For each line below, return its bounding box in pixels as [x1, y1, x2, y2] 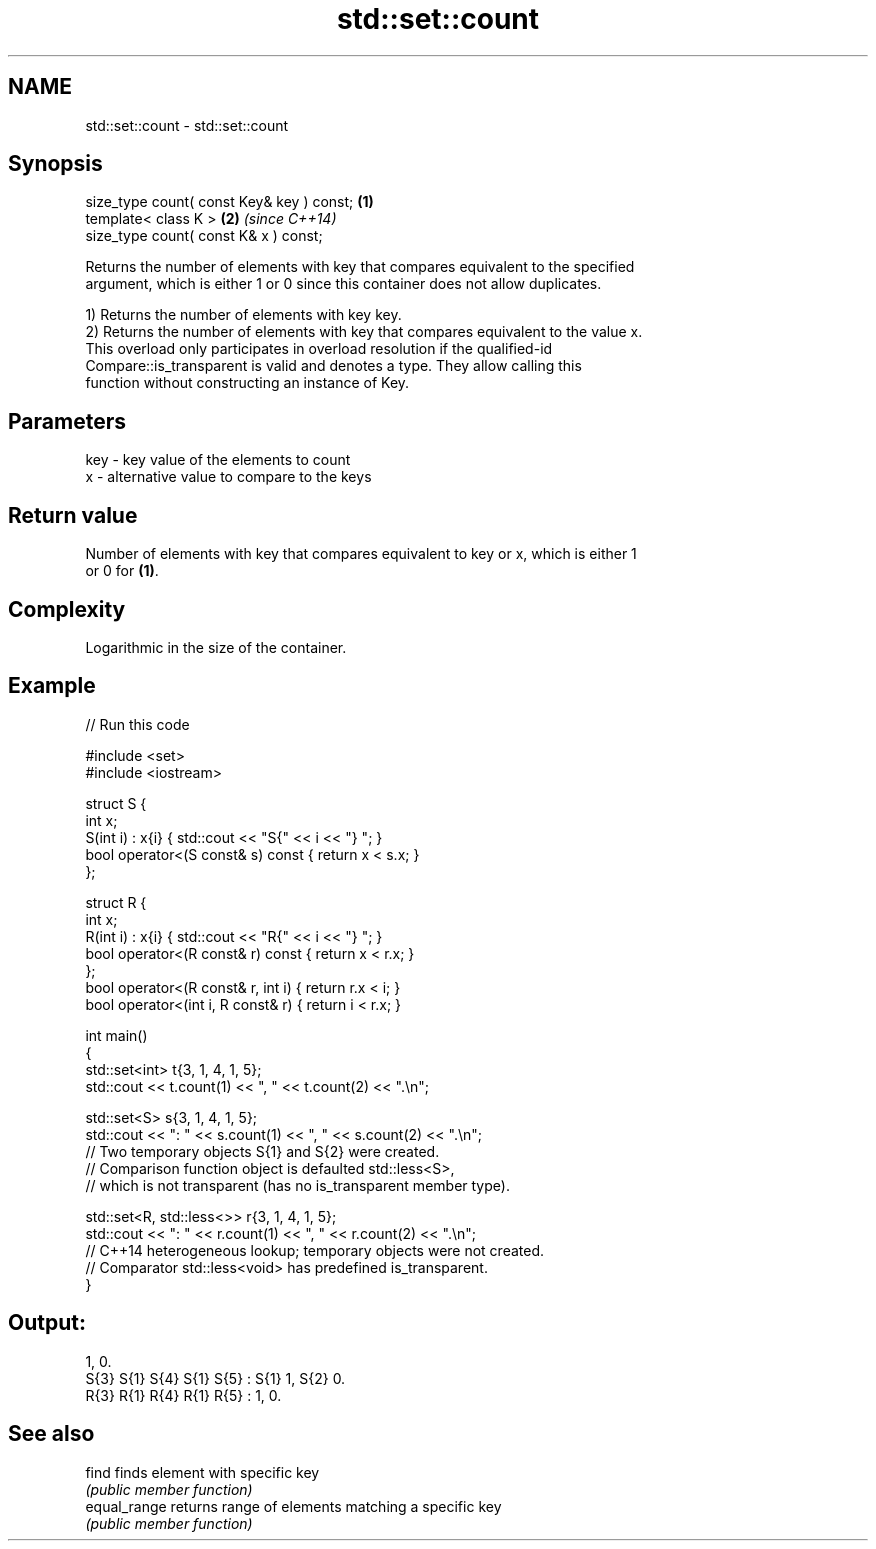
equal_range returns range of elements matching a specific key [85, 1497, 502, 1515]
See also [8, 1421, 95, 1447]
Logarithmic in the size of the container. [85, 638, 347, 656]
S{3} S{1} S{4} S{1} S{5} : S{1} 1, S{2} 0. [85, 1369, 346, 1387]
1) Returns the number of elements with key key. [85, 306, 402, 324]
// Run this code [85, 715, 190, 733]
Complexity [8, 596, 126, 622]
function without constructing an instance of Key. [85, 374, 410, 392]
